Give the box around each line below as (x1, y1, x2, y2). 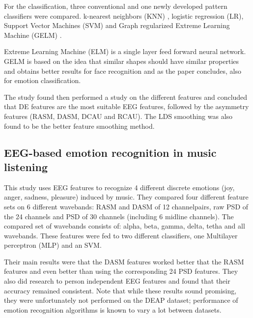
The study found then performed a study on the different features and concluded (4, 91, 248, 102)
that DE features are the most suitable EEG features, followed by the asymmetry (4, 101, 249, 112)
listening (4, 159, 48, 174)
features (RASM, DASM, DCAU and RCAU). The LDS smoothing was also (4, 111, 233, 121)
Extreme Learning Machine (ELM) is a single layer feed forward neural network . (4, 46, 246, 57)
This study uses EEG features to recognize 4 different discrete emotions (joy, (4, 182, 235, 192)
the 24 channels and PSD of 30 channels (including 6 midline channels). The (4, 211, 234, 221)
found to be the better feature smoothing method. (4, 120, 155, 131)
